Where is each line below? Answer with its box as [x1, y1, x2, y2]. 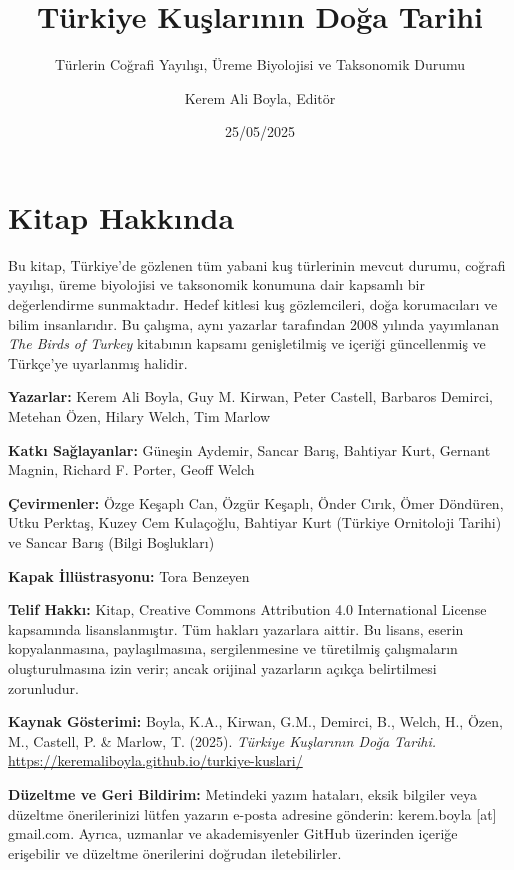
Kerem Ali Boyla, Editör [184, 87, 336, 108]
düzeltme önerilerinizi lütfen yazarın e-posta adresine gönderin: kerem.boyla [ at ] [8, 803, 497, 824]
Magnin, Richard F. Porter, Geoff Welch [8, 459, 255, 480]
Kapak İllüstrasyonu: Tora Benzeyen [8, 565, 250, 586]
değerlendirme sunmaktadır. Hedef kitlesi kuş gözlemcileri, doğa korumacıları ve [8, 294, 498, 315]
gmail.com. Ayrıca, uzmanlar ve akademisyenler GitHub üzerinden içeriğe [8, 823, 458, 844]
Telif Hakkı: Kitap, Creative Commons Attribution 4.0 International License [8, 599, 487, 620]
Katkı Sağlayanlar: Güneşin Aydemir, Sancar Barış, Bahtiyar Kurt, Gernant [8, 439, 491, 460]
